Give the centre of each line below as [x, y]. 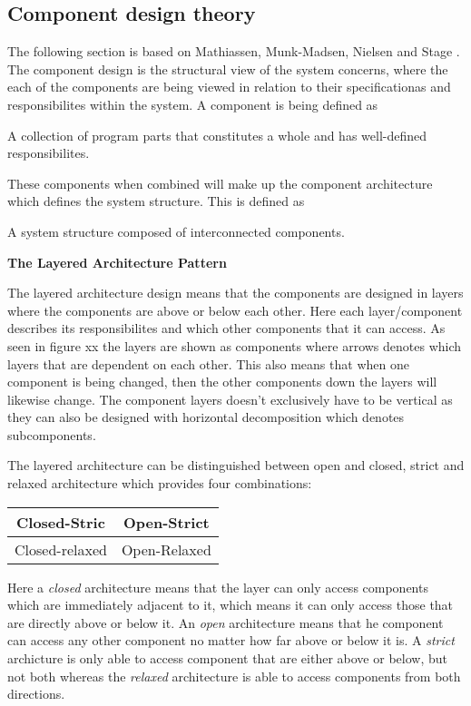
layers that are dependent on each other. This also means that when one [208, 363]
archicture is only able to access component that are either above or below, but [227, 658]
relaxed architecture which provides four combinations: [160, 483]
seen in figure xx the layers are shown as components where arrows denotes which [235, 345]
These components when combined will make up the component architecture [220, 183]
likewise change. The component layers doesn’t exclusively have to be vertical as [230, 399]
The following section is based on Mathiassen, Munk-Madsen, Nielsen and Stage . [234, 51]
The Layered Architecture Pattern [117, 262]
